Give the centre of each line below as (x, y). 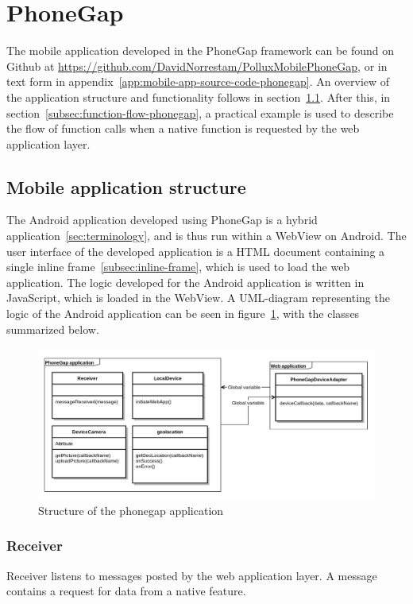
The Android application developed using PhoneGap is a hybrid (162, 220)
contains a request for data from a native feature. (126, 591)
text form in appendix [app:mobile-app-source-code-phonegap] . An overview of (198, 81)
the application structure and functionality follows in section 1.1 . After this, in (199, 97)
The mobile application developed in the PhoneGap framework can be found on (201, 50)
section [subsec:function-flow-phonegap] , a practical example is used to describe (200, 112)
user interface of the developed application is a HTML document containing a (196, 251)
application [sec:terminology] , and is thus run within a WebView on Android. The (206, 236)
